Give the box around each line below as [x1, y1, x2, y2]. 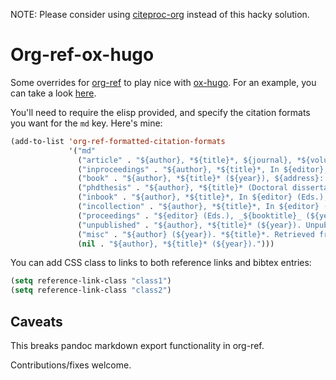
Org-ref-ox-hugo [10, 44, 155, 66]
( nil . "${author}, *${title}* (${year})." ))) [77, 239, 275, 249]
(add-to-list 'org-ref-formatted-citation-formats [10, 136, 226, 146]
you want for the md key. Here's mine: [10, 117, 163, 129]
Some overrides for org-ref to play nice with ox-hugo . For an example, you [10, 76, 317, 88]
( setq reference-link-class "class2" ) [10, 285, 172, 296]
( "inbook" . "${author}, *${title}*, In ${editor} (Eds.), [77, 192, 329, 203]
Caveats [10, 313, 63, 330]
